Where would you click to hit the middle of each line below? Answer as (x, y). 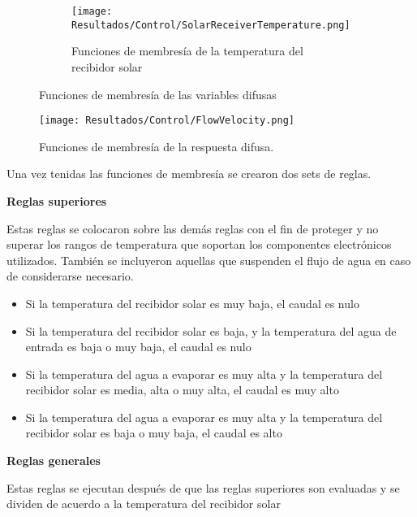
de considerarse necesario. (70, 276)
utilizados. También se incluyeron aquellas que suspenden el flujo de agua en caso (209, 260)
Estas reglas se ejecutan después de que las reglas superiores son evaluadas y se (203, 487)
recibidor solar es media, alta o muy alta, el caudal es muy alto (182, 390)
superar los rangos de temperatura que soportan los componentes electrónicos (199, 244)
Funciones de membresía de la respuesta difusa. (157, 146)
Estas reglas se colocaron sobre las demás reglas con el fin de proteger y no (193, 228)
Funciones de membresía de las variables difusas (158, 94)
